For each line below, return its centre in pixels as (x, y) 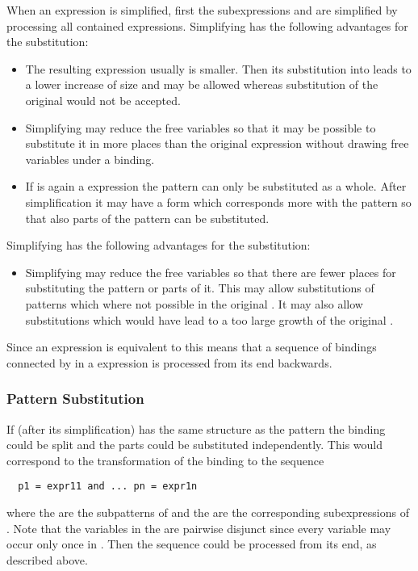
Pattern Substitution (75, 399)
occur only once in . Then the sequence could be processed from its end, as (192, 544)
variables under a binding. (90, 159)
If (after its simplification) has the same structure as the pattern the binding (196, 428)
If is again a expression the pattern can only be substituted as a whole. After (216, 186)
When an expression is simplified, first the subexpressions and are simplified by (202, 10)
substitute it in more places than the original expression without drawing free (217, 143)
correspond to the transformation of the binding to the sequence (165, 460)
